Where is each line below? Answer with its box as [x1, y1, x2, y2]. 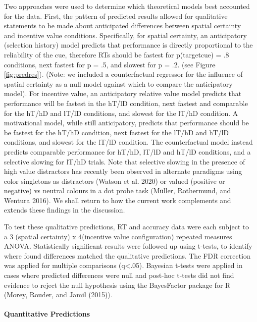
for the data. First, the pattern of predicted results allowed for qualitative [4, 10, 228, 21]
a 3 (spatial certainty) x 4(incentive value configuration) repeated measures [4, 231, 232, 241]
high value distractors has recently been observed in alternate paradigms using [4, 166, 242, 176]
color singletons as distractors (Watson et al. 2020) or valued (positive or [4, 175, 225, 186]
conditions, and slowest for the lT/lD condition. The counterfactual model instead [4, 137, 253, 147]
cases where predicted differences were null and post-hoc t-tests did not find [4, 270, 234, 280]
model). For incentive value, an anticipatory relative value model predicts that [4, 88, 242, 99]
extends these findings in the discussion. [4, 205, 125, 215]
